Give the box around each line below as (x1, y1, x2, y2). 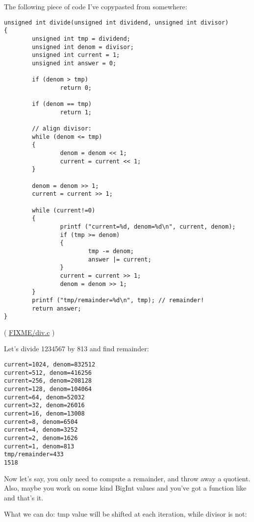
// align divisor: (32, 125, 92, 132)
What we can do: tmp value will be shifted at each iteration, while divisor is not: (4, 509, 247, 519)
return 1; (60, 108, 92, 116)
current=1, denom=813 (4, 443, 75, 450)
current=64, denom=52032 (4, 393, 85, 401)
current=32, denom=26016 (4, 402, 85, 409)
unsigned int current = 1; (32, 52, 120, 59)
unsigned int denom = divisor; (32, 43, 134, 51)
